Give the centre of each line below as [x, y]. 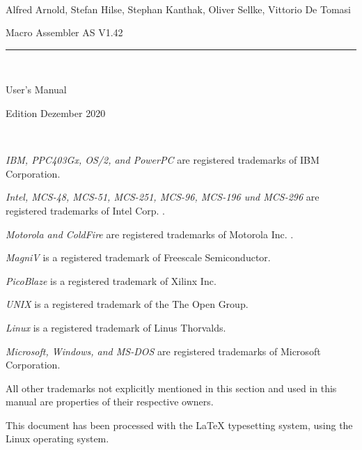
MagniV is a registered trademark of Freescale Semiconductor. [138, 257]
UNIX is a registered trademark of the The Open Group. [127, 304]
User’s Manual [36, 90]
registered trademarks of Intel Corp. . [86, 210]
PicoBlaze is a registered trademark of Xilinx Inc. [111, 280]
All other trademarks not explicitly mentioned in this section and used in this [171, 388]
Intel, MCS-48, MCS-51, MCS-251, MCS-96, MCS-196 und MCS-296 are [163, 197]
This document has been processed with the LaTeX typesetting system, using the [179, 425]
